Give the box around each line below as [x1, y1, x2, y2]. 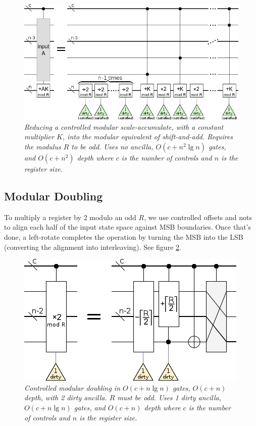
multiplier [24, 131, 54, 142]
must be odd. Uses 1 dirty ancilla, [117, 392, 222, 403]
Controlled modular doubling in [24, 382, 121, 393]
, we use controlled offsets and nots [144, 211, 252, 222]
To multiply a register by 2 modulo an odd [4, 211, 136, 222]
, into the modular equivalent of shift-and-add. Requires [62, 131, 233, 142]
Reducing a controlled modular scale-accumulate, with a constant [24, 121, 224, 132]
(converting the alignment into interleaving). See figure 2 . [4, 241, 181, 252]
